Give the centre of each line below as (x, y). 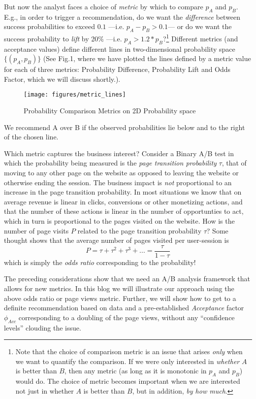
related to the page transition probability (140, 230)
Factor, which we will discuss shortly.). (62, 79)
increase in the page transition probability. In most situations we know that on (123, 192)
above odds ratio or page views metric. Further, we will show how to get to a (120, 298)
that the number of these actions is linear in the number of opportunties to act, (124, 211)
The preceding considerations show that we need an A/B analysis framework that (127, 279)
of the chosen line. (31, 137)
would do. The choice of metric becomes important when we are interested (128, 381)
